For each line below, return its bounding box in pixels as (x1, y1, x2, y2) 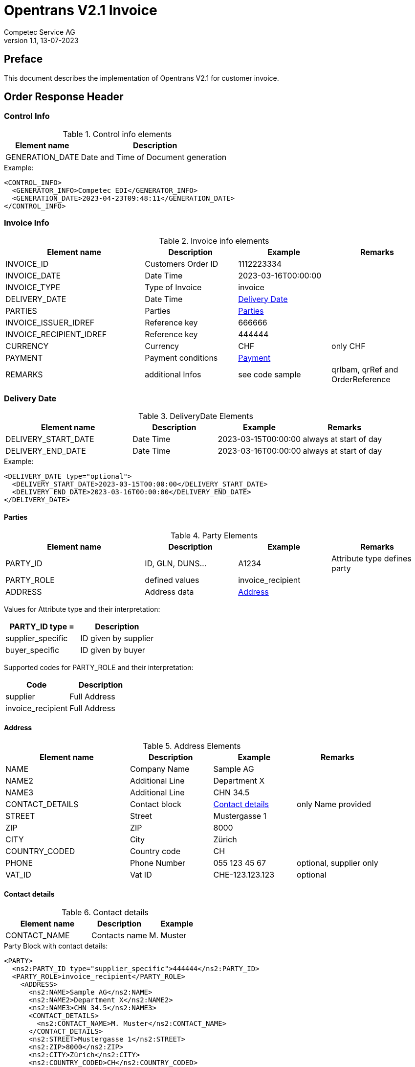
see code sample (238, 369, 301, 379)
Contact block (130, 799, 181, 809)
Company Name (130, 764, 190, 774)
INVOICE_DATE (5, 270, 61, 280)
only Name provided (297, 799, 371, 809)
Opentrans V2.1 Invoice (4, 2, 157, 19)
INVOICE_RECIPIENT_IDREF (5, 329, 107, 339)
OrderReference (331, 374, 391, 384)
